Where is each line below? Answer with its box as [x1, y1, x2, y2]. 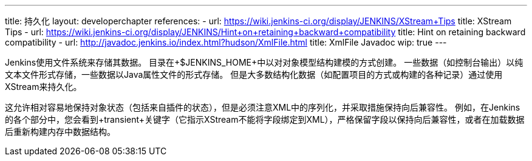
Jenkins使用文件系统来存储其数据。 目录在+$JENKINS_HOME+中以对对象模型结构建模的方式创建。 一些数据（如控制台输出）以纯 [5, 57, 523, 67]
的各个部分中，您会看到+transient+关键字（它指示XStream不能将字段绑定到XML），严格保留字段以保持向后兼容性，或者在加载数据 [5, 114, 525, 125]
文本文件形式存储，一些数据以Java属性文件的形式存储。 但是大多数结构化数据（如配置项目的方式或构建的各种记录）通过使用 [5, 69, 503, 80]
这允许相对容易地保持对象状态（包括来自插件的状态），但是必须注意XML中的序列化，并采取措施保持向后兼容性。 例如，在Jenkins [5, 102, 520, 112]
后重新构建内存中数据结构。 [5, 126, 115, 137]
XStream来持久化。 [5, 81, 82, 92]
